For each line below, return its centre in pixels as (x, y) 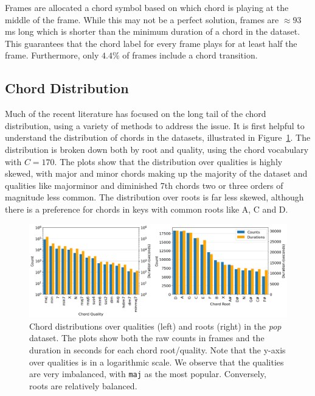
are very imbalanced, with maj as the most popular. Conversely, (148, 374)
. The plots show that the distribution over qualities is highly (168, 161)
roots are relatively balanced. (83, 385)
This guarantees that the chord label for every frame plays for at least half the (151, 43)
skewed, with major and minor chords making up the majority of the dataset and (156, 173)
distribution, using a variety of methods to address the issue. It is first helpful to (155, 125)
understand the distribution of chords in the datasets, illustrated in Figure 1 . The (158, 137)
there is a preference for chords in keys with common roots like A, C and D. (147, 209)
